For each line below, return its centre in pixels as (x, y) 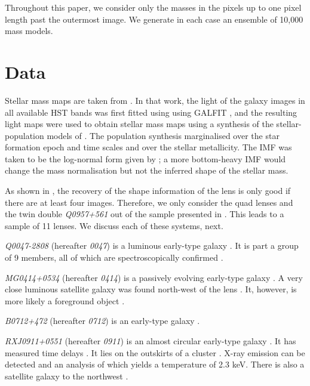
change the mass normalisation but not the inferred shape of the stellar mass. (147, 170)
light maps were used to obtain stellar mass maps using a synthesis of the (139, 124)
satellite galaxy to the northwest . (67, 376)
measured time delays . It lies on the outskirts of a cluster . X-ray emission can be (155, 352)
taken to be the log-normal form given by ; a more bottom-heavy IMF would (145, 158)
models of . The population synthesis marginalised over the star (163, 135)
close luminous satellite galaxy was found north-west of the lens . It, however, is (151, 289)
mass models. (29, 31)
